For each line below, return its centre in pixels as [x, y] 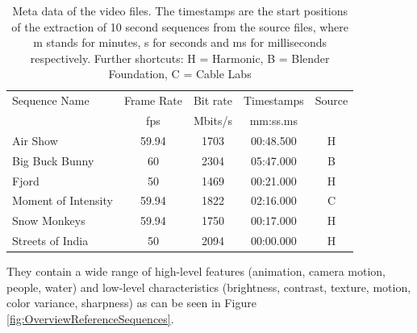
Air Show [35, 140]
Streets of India [50, 241]
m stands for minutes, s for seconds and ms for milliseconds [180, 42]
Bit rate [213, 100]
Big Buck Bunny [53, 160]
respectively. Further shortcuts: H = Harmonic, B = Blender [180, 58]
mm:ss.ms [274, 121]
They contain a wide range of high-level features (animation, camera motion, [196, 271]
